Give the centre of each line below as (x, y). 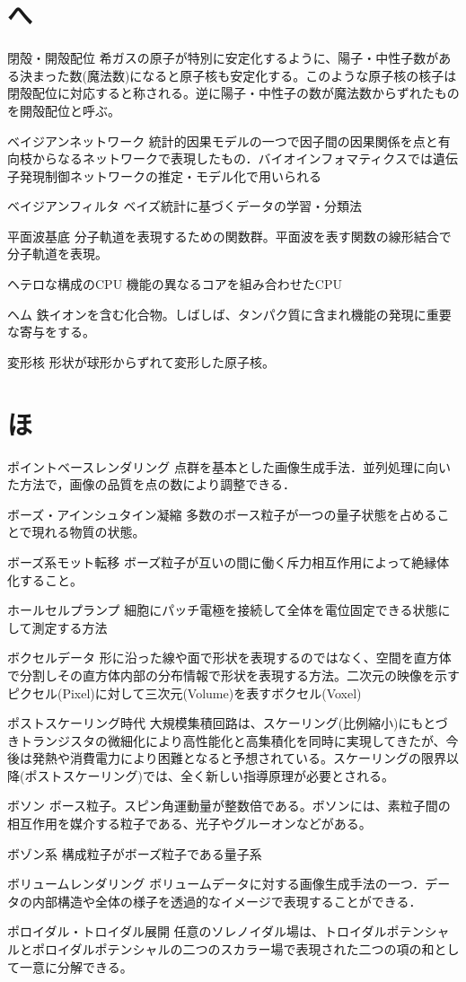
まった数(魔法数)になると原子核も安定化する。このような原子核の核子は (244, 75)
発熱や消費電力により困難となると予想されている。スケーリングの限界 (239, 758)
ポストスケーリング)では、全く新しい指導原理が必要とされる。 (209, 775)
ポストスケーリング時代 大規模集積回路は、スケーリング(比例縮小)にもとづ (228, 723)
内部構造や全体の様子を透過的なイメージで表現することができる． (227, 901)
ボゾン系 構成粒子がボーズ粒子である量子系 (135, 853)
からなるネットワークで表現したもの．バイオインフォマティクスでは (232, 158)
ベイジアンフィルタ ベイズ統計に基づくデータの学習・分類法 (185, 206)
